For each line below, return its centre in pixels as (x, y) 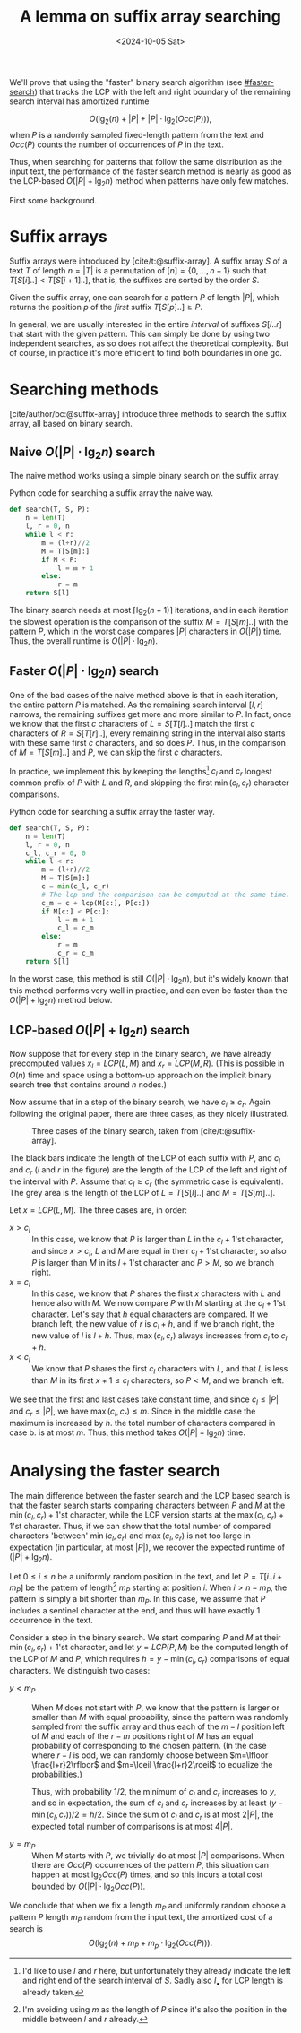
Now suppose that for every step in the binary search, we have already (140, 1054)
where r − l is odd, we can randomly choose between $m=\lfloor (150, 1755)
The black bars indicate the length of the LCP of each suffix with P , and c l (145, 1159)
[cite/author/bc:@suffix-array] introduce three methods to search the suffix (148, 414)
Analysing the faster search (115, 1471)
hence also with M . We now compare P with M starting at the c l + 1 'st (159, 1304)
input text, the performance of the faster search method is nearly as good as (150, 171)
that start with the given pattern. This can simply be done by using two (140, 334)
